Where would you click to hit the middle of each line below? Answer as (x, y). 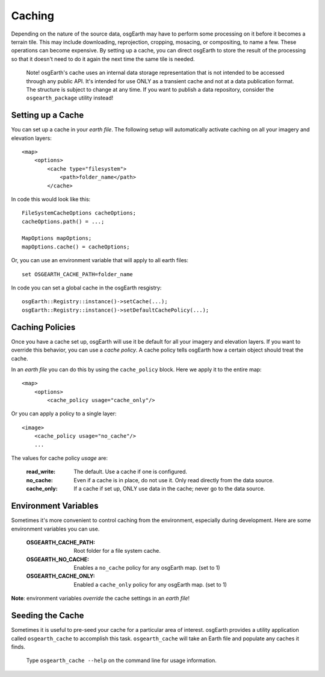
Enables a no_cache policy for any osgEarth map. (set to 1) (147, 568)
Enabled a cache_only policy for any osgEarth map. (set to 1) (150, 584)
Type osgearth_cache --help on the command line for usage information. (121, 661)
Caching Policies (43, 327)
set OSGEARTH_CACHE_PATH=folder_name (78, 274)
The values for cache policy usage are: (60, 458)
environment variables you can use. (55, 529)
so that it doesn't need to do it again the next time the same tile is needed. (103, 59)
